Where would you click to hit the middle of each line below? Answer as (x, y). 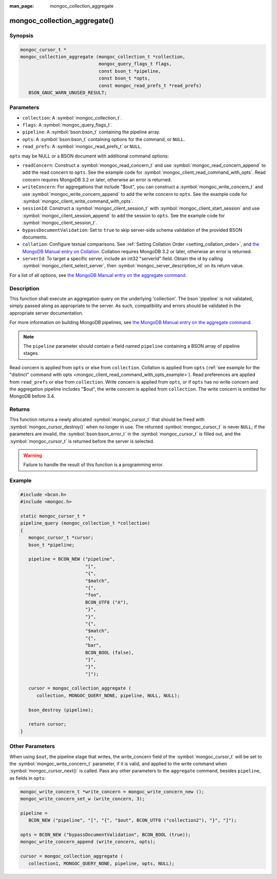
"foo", (93, 595)
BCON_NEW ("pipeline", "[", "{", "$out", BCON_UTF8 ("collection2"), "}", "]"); (133, 820)
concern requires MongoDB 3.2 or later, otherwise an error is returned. (97, 179)
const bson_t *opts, (125, 78)
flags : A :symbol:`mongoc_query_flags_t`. (67, 125)
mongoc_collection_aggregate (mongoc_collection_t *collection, (103, 57)
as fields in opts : (28, 778)
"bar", (93, 645)
